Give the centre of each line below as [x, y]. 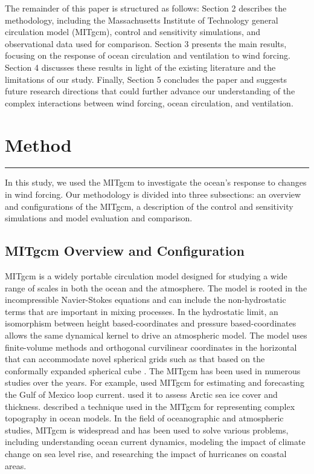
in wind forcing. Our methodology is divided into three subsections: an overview [153, 194]
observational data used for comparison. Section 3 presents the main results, [146, 43]
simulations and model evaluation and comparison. [99, 218]
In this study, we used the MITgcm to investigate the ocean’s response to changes [156, 182]
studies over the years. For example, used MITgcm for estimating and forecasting [155, 382]
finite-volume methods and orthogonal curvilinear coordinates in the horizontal [151, 347]
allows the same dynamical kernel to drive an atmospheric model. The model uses [156, 335]
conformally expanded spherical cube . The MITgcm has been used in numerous [153, 370]
